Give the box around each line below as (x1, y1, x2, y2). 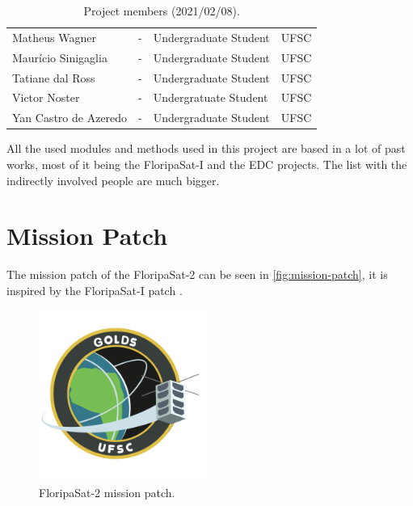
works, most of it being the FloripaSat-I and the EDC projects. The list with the (6, 155, 407, 172)
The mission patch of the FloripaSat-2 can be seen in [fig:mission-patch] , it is (6, 266, 388, 283)
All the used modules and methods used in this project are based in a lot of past (6, 140, 406, 157)
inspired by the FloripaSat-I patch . (6, 281, 183, 298)
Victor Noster (12, 89, 80, 106)
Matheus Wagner (12, 28, 96, 45)
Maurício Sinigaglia (12, 48, 107, 65)
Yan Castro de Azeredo (12, 109, 128, 126)
